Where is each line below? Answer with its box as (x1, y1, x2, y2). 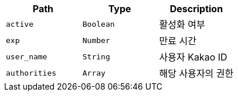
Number (82, 35, 110, 45)
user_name (6, 52, 47, 61)
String (82, 52, 110, 61)
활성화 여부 (159, 19, 205, 30)
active (6, 19, 33, 29)
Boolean (82, 19, 115, 29)
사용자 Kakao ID (159, 51, 227, 63)
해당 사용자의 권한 (159, 67, 234, 79)
